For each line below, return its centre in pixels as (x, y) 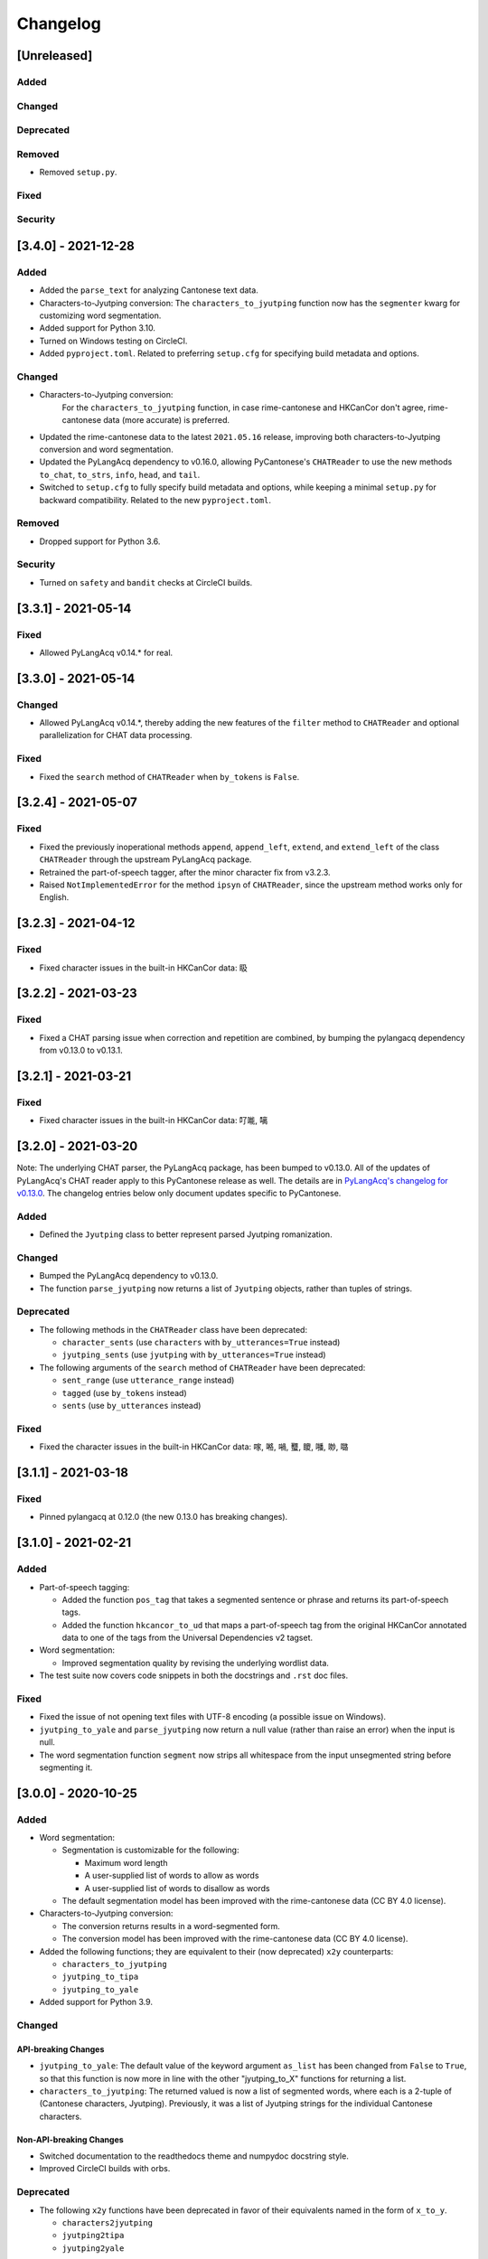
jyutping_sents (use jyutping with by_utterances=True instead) (194, 1354)
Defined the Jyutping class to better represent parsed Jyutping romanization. (186, 1234)
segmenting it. (66, 1767)
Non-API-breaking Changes (70, 2139)
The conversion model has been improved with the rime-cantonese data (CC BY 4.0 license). (235, 1939)
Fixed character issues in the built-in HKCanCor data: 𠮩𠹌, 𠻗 (154, 1120)
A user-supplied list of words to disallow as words (177, 1888)
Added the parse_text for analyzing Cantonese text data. (149, 290)
